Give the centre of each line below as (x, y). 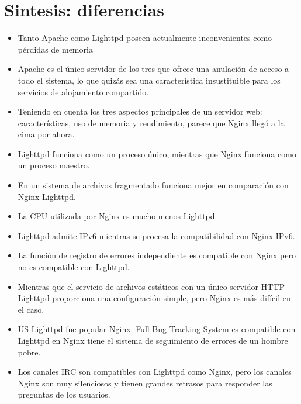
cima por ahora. (46, 134)
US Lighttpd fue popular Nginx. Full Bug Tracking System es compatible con (157, 329)
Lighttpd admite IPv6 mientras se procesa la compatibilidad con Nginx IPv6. (156, 235)
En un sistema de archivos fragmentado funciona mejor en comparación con (153, 185)
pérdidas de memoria (55, 49)
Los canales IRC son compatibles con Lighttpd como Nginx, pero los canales (155, 372)
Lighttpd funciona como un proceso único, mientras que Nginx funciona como (157, 153)
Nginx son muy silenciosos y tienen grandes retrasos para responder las (145, 383)
